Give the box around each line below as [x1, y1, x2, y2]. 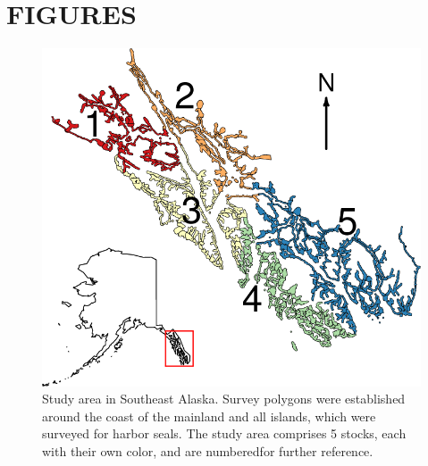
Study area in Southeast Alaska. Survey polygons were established [42, 389, 406, 408]
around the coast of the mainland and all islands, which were [42, 406, 376, 425]
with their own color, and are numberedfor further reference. [42, 442, 373, 461]
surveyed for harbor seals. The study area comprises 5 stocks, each [42, 424, 407, 443]
